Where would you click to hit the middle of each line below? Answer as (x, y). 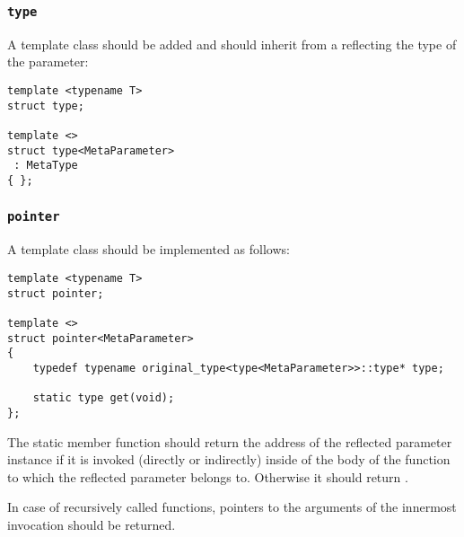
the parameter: (48, 62)
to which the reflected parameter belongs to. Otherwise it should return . (208, 476)
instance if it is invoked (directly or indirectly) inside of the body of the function (229, 459)
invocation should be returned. (92, 524)
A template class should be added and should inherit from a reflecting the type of (232, 44)
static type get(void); (104, 398)
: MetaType (46, 166)
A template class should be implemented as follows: (149, 249)
